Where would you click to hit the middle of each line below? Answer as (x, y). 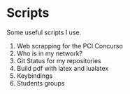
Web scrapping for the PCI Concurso (70, 46)
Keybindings (35, 76)
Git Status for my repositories (59, 60)
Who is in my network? (50, 53)
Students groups (41, 83)
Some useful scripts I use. (44, 32)
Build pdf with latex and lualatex (63, 68)
